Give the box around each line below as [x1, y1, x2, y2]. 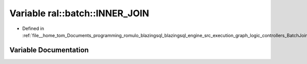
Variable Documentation [9, 46, 89, 54]
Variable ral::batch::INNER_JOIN [9, 8, 149, 19]
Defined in [22, 25, 45, 31]
